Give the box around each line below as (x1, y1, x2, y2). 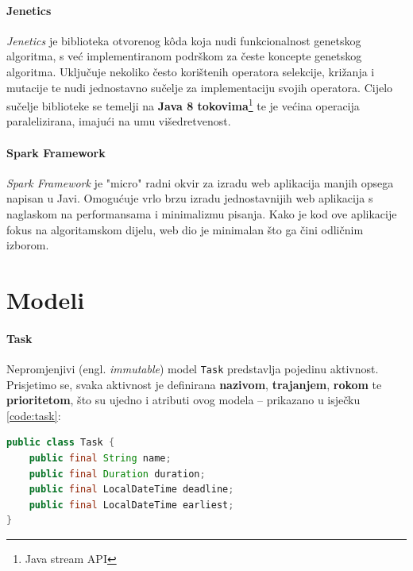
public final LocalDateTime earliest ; (29, 499, 234, 511)
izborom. (6, 237, 49, 253)
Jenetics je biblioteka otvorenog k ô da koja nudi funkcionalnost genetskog (6, 32, 361, 48)
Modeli (6, 283, 85, 315)
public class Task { (6, 437, 115, 449)
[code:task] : (6, 407, 61, 423)
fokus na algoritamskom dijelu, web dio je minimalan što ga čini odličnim (6, 221, 364, 237)
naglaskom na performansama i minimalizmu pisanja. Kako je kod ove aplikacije (6, 206, 397, 222)
